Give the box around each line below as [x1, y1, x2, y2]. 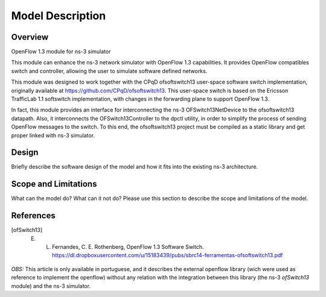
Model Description [11, 9, 106, 22]
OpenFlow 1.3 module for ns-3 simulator [11, 48, 111, 55]
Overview [11, 32, 49, 42]
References [11, 211, 56, 221]
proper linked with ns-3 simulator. [11, 131, 95, 139]
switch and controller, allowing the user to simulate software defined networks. [11, 67, 208, 75]
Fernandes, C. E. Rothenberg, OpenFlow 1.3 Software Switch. [52, 243, 205, 251]
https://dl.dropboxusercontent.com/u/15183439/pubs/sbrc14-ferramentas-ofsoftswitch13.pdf [52, 252, 283, 259]
